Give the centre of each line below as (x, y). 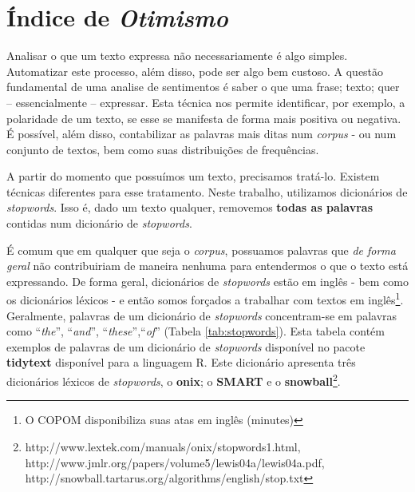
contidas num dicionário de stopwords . (99, 223)
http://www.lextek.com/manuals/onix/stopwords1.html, (163, 446)
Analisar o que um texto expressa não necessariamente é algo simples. (177, 56)
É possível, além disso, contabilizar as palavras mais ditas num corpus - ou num (202, 134)
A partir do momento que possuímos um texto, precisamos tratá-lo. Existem (193, 176)
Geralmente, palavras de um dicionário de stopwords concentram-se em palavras (202, 315)
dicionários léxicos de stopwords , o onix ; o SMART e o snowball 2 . (174, 380)
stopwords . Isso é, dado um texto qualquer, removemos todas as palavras (190, 207)
